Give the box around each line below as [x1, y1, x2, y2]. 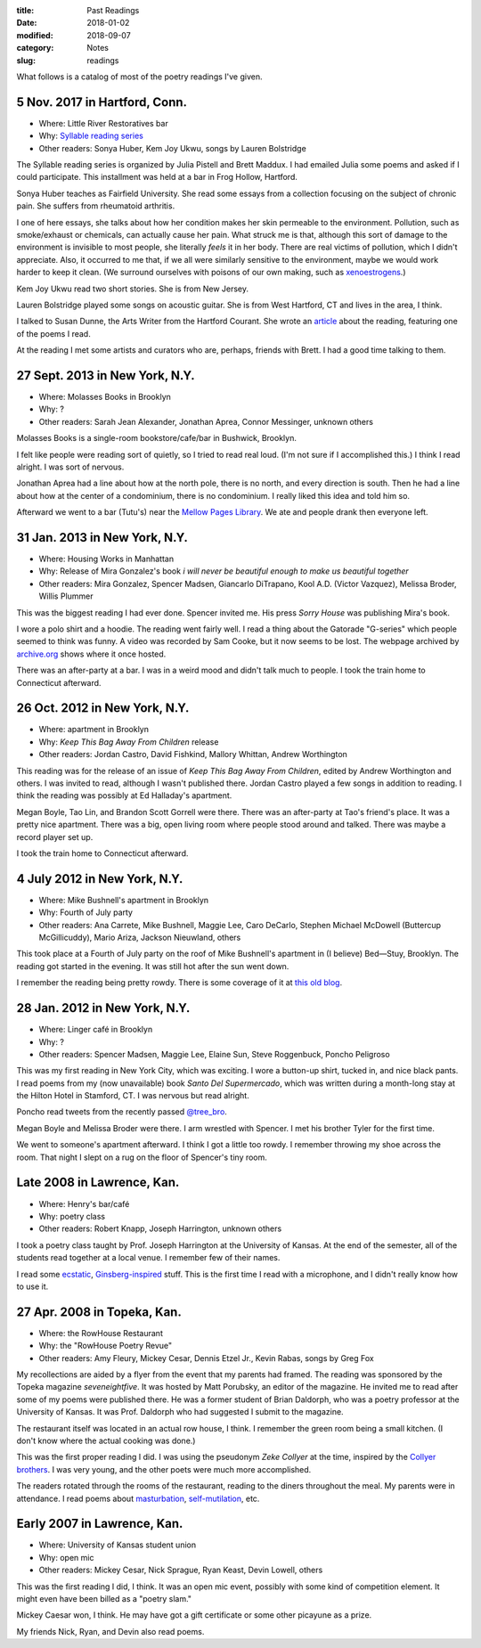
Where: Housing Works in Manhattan [38, 553, 174, 565]
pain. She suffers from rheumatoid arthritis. [16, 200, 175, 211]
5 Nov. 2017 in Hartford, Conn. [16, 94, 187, 110]
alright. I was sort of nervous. [16, 461, 125, 472]
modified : [16, 29, 53, 40]
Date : [16, 18, 37, 29]
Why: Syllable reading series [38, 130, 144, 142]
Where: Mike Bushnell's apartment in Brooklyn [38, 894, 209, 905]
